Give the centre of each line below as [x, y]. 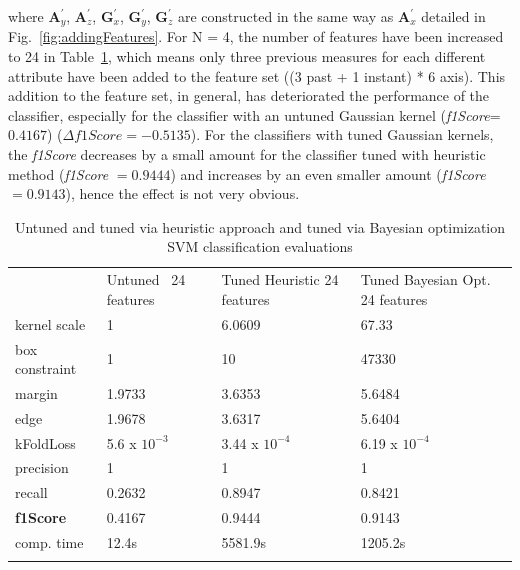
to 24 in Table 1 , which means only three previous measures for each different [247, 56]
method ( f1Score [58, 173]
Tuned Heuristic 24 [280, 279]
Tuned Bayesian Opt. [425, 279]
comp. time [49, 542]
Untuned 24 [146, 279]
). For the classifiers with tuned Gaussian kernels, [342, 134]
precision [42, 467]
